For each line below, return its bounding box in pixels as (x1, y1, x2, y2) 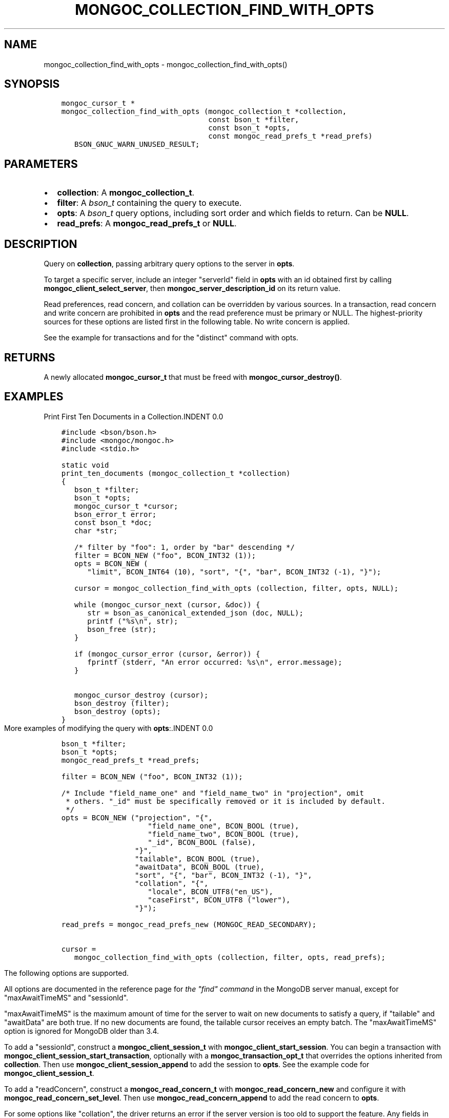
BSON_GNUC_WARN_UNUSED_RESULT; (74, 140, 200, 149)
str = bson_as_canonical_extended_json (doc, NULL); (87, 608, 303, 617)
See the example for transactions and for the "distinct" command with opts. (44, 333, 298, 342)
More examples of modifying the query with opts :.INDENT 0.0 (4, 723, 213, 733)
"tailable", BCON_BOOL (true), (135, 854, 260, 863)
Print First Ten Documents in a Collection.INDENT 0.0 (44, 412, 223, 421)
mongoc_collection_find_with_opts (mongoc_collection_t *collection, (61, 107, 347, 116)
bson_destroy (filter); (74, 699, 170, 707)
